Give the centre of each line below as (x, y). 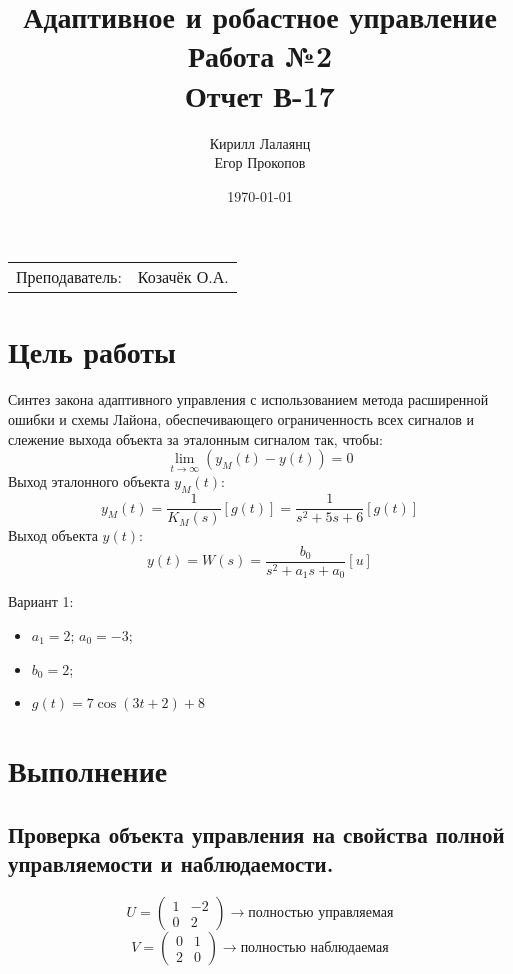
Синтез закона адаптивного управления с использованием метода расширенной (248, 399)
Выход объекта (53, 535)
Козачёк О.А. (183, 277)
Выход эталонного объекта (89, 481)
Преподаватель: (69, 277)
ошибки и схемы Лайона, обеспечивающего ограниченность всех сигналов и (241, 419)
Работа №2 (260, 55)
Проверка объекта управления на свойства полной (256, 833)
